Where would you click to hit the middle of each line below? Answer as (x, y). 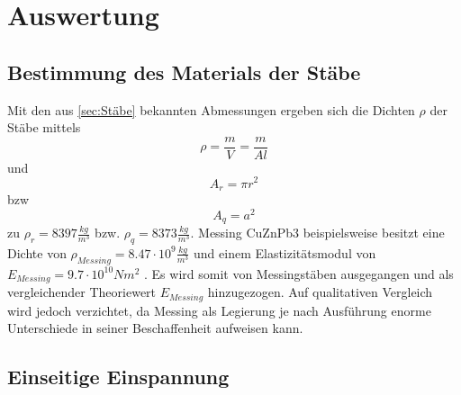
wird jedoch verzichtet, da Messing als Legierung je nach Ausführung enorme (219, 310)
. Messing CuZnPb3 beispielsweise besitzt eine (317, 233)
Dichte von (37, 252)
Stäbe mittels (44, 127)
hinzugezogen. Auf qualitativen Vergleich (320, 292)
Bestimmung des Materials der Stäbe (184, 72)
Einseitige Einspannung (118, 377)
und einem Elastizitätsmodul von (285, 252)
